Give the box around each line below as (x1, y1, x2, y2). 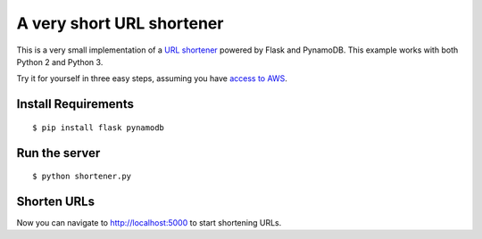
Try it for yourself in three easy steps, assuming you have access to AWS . (16, 73, 287, 84)
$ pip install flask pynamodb (32, 122, 165, 133)
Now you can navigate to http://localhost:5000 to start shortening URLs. (16, 218, 282, 228)
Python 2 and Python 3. (16, 56, 104, 67)
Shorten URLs (16, 194, 96, 209)
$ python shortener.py (32, 171, 132, 182)
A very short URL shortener (16, 13, 224, 33)
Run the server (16, 145, 101, 161)
